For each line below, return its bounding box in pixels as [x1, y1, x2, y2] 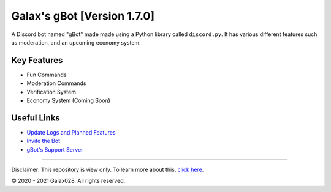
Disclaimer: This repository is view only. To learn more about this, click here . [11, 166, 204, 174]
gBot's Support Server [26, 146, 83, 153]
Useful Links [11, 113, 61, 123]
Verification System [26, 88, 77, 95]
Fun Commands [26, 71, 67, 78]
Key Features [11, 55, 63, 65]
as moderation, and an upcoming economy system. [11, 39, 141, 46]
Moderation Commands [26, 79, 86, 87]
